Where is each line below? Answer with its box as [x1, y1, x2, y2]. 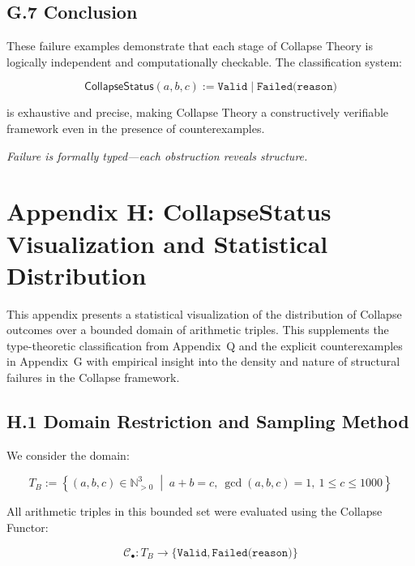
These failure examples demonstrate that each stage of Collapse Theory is [6, 37, 374, 54]
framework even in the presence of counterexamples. [6, 119, 265, 136]
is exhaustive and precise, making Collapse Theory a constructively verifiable [6, 104, 389, 121]
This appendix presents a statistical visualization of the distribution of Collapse [6, 305, 402, 322]
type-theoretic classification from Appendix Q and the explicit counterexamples [6, 337, 403, 354]
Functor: [6, 519, 49, 536]
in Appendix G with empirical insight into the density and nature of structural [6, 353, 400, 370]
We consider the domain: [6, 446, 130, 463]
